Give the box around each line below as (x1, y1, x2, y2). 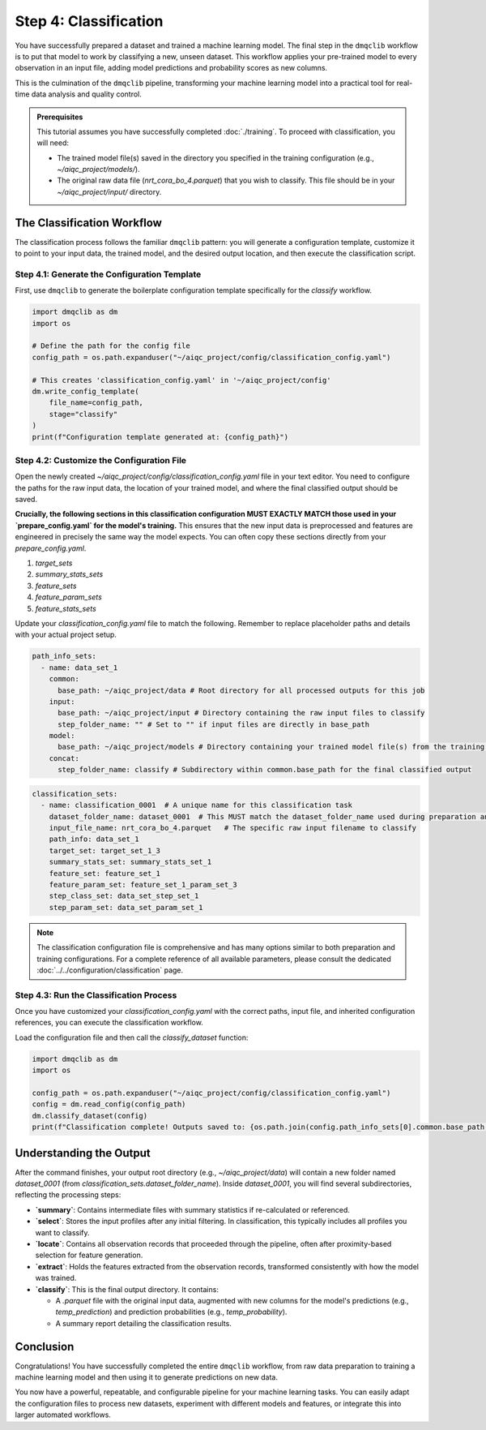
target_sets (35, 558, 73, 568)
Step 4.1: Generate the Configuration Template (15, 268, 202, 280)
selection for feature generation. (35, 1250, 143, 1260)
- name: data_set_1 (40, 663, 118, 672)
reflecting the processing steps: (15, 1190, 122, 1200)
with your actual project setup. (15, 629, 117, 640)
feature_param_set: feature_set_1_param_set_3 (49, 880, 238, 889)
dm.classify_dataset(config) (32, 1111, 148, 1120)
